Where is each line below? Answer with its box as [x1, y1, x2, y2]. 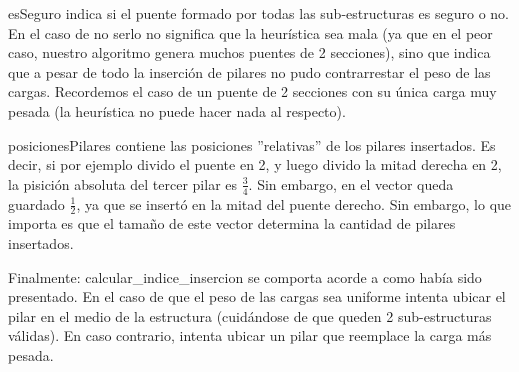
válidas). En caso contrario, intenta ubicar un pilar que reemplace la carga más [8, 325, 492, 346]
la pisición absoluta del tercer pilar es [8, 173, 238, 194]
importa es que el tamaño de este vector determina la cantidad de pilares [8, 213, 456, 234]
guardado [8, 193, 65, 214]
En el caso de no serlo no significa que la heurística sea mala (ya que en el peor [8, 22, 493, 43]
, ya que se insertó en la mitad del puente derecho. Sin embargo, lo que [76, 193, 512, 214]
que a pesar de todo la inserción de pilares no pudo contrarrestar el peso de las [8, 61, 491, 82]
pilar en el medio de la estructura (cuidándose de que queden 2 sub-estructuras [8, 305, 492, 326]
